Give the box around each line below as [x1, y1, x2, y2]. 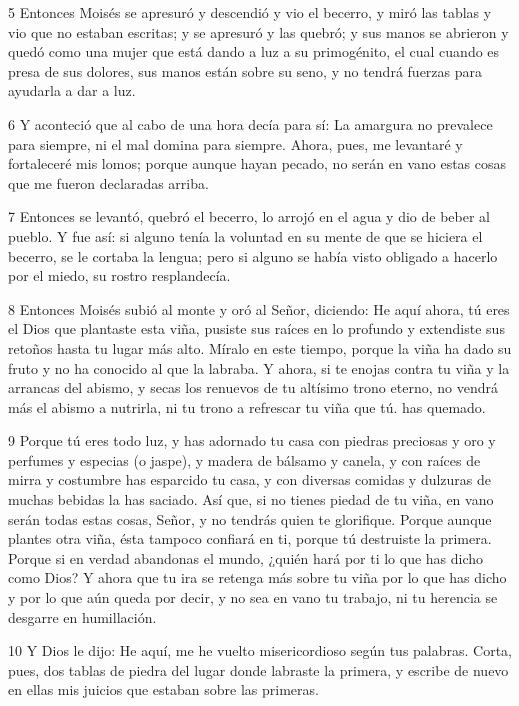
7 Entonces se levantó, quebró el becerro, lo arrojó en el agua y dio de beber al [8, 206, 491, 227]
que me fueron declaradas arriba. [8, 172, 209, 193]
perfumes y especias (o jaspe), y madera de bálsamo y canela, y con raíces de [8, 449, 481, 470]
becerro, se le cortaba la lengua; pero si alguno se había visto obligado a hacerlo [8, 245, 498, 266]
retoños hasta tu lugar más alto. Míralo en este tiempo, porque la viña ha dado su [8, 337, 512, 358]
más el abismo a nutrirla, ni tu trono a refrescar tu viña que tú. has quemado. [8, 396, 486, 417]
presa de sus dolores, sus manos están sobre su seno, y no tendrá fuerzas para [8, 60, 482, 81]
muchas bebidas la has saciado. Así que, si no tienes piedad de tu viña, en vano [8, 489, 494, 510]
